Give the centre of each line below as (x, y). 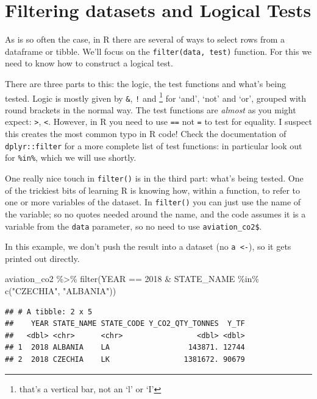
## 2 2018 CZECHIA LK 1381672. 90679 (125, 359)
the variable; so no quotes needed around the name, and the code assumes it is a (155, 214)
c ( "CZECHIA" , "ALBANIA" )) (61, 291)
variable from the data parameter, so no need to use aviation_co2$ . (134, 226)
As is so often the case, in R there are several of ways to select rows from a (145, 39)
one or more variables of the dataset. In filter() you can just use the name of (153, 202)
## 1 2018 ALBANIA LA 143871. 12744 (125, 348)
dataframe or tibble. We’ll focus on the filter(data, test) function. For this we (158, 51)
